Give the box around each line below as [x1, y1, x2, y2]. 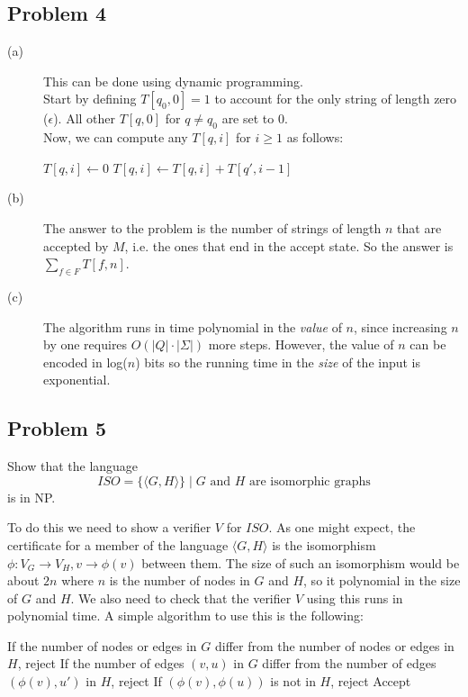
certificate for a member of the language [7, 535, 229, 554]
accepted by [43, 236, 109, 255]
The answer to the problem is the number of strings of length [43, 218, 382, 237]
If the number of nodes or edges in [7, 636, 197, 655]
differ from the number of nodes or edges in [214, 636, 454, 655]
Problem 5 [7, 414, 106, 442]
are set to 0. [221, 109, 288, 128]
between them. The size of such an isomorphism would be [141, 553, 460, 572]
